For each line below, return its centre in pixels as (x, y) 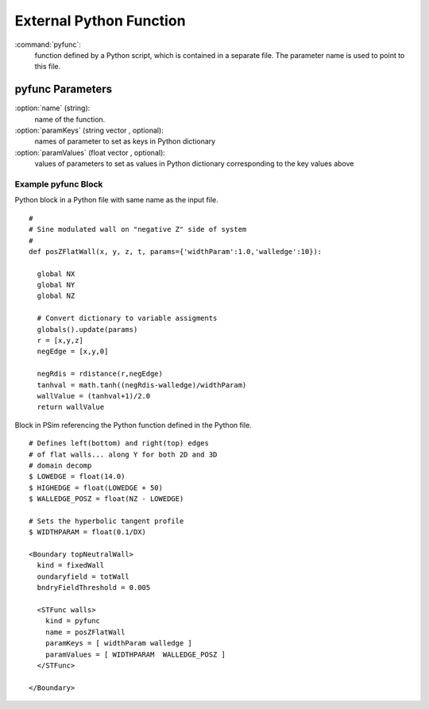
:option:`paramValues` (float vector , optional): (90, 152)
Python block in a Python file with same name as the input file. (116, 200)
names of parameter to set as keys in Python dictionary (125, 141)
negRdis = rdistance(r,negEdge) (100, 374)
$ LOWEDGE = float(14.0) (77, 477)
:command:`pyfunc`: (48, 44)
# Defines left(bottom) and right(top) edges (119, 443)
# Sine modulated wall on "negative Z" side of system (138, 229)
